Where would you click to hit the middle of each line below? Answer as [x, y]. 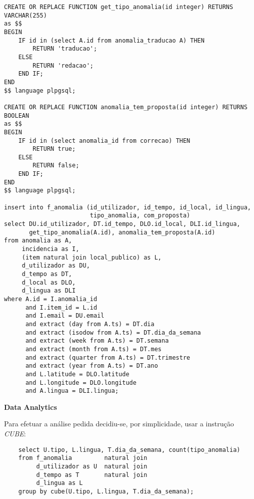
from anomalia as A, [38, 241]
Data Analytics [30, 407]
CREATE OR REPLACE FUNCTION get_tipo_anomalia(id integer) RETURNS [119, 7]
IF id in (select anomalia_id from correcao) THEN [104, 141]
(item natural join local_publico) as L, [91, 257]
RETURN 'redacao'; [63, 65]
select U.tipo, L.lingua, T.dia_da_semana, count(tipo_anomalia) [129, 450]
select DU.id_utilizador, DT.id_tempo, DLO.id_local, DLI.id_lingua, [122, 224]
